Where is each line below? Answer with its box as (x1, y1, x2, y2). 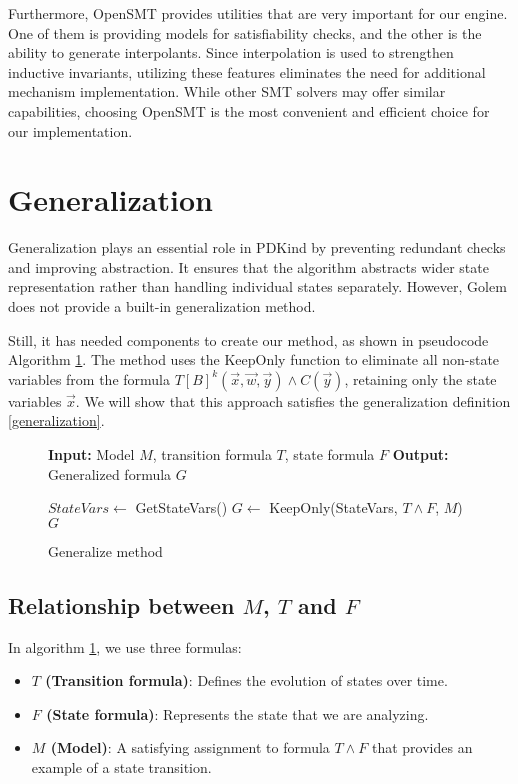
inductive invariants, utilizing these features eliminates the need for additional (8, 61, 486, 82)
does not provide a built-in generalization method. (8, 296, 316, 317)
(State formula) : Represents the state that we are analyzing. (46, 703, 429, 724)
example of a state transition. (31, 756, 212, 777)
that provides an (371, 737, 473, 758)
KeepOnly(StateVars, (269, 497, 398, 518)
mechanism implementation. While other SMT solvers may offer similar (8, 81, 446, 102)
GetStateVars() (135, 497, 228, 518)
